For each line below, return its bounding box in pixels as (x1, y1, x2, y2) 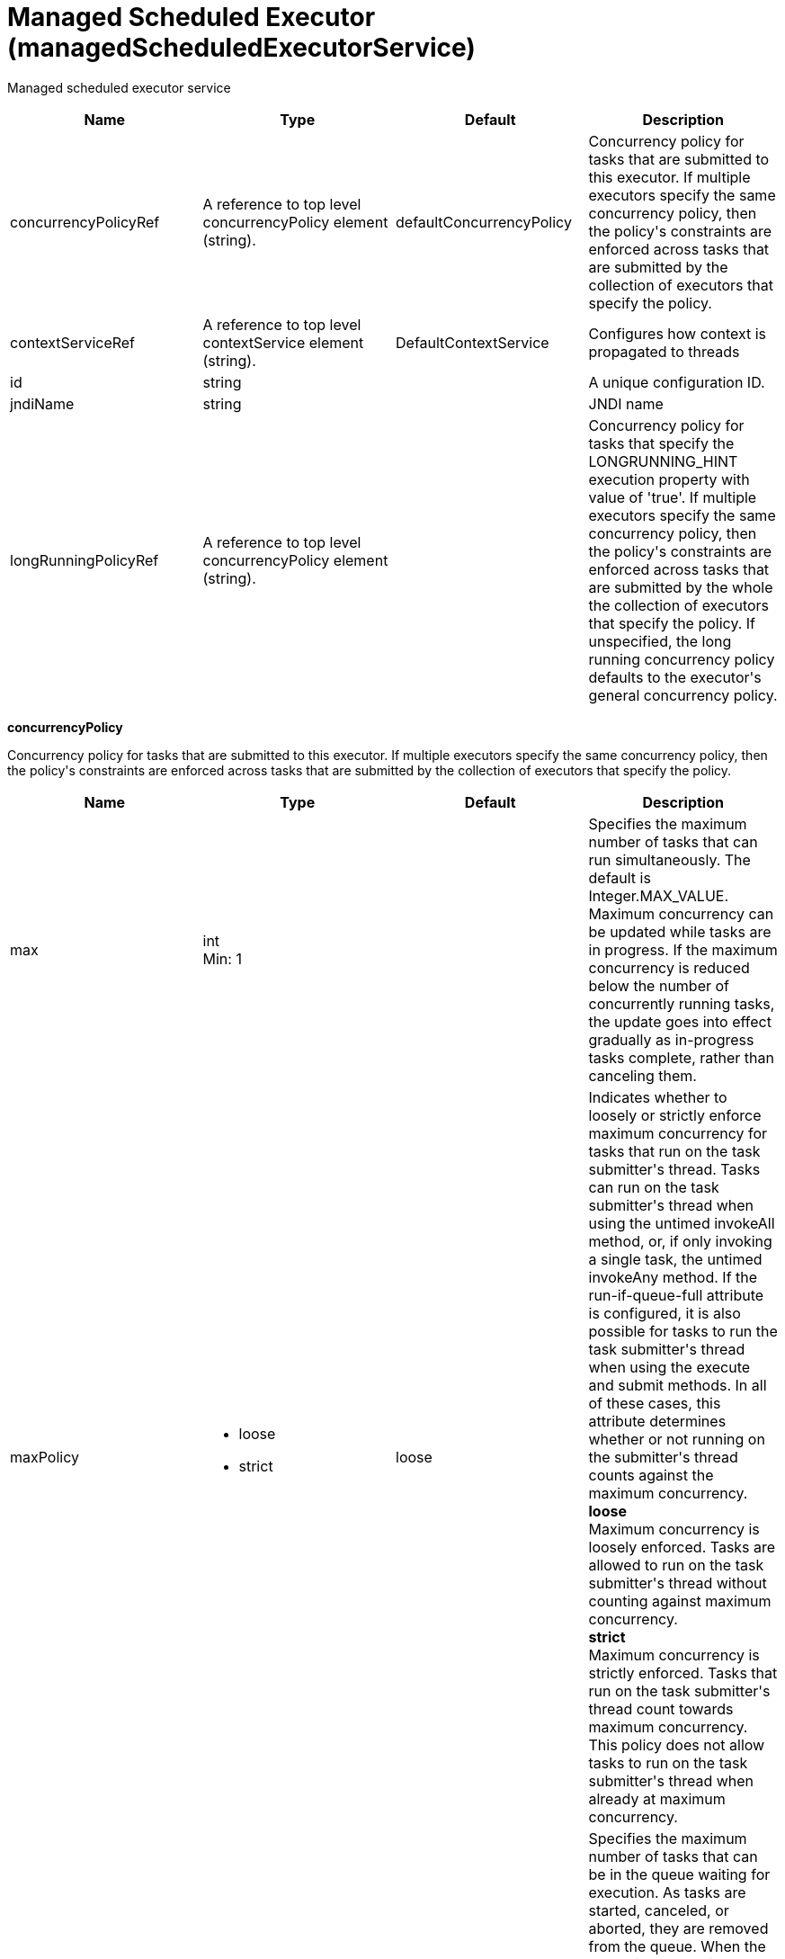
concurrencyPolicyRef (10, 212, 160, 231)
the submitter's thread (588, 1447, 738, 1466)
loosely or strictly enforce (588, 1105, 762, 1124)
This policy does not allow (588, 1735, 765, 1754)
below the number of (588, 976, 730, 995)
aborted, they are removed (588, 1919, 769, 1937)
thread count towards (588, 1699, 734, 1718)
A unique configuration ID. (588, 372, 765, 391)
